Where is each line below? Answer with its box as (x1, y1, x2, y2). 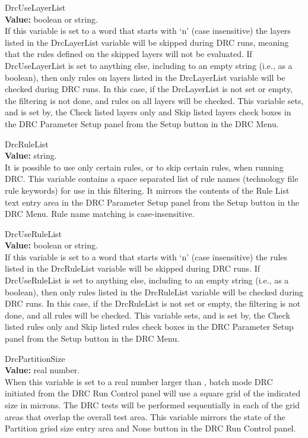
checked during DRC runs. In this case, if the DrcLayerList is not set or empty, (5, 83, 293, 95)
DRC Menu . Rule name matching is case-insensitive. (5, 207, 195, 220)
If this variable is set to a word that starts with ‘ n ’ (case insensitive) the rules (5, 250, 288, 263)
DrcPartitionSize (5, 352, 65, 364)
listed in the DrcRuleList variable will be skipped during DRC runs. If (5, 262, 261, 275)
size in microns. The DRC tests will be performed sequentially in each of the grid (5, 399, 300, 411)
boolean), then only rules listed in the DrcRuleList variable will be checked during (5, 285, 304, 298)
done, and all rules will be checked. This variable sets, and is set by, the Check (5, 308, 290, 321)
